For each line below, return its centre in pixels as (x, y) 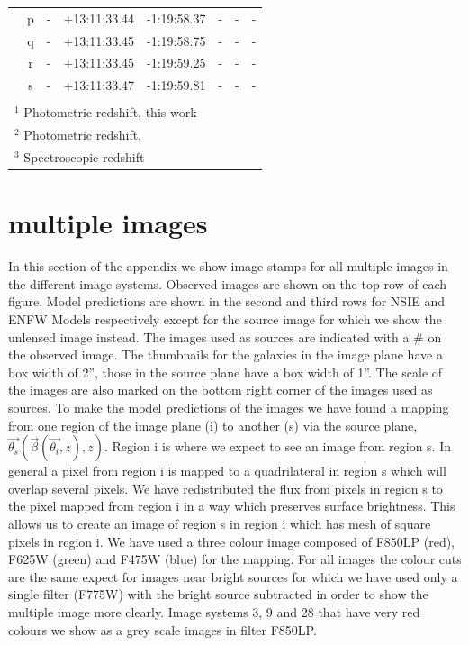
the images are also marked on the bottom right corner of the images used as (221, 390)
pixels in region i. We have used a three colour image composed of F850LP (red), (232, 541)
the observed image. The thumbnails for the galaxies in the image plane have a (225, 354)
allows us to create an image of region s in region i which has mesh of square (220, 523)
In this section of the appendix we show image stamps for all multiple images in (228, 266)
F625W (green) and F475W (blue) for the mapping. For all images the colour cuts (235, 559)
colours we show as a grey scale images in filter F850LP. (162, 629)
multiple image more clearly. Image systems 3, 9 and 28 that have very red (214, 611)
